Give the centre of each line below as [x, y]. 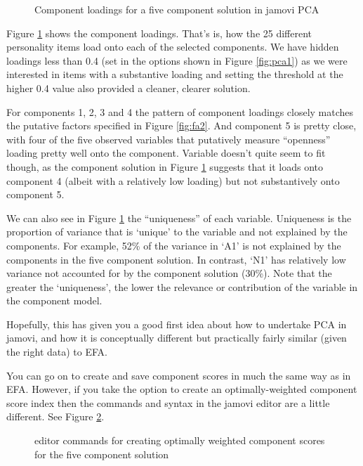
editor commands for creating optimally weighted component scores [180, 440]
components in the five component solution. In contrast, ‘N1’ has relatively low [176, 259]
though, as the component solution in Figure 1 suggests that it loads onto [165, 166]
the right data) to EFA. [57, 352]
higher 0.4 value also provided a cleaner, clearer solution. [128, 88]
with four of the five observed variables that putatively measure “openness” [169, 139]
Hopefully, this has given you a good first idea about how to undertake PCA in [177, 324]
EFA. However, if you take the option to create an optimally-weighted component [182, 389]
